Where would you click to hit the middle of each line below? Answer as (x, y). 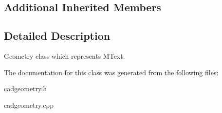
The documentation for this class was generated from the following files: (111, 72)
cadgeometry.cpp (29, 105)
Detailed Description (57, 36)
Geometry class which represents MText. (65, 56)
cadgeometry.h (25, 89)
